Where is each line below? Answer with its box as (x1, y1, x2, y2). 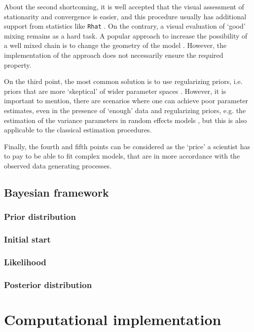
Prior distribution (4, 210, 76, 223)
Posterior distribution (4, 278, 92, 290)
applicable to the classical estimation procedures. (4, 124, 152, 135)
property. (4, 59, 32, 70)
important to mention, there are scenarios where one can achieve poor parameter (4, 95, 249, 106)
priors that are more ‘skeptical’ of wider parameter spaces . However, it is (4, 85, 226, 96)
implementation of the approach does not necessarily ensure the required (4, 50, 223, 60)
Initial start (4, 233, 51, 246)
